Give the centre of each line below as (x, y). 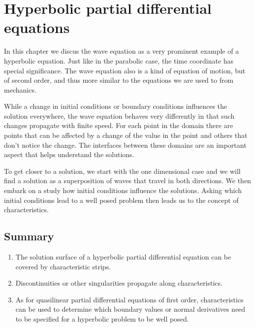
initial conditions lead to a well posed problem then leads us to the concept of (121, 200)
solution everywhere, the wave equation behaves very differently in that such (119, 115)
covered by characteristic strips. (63, 266)
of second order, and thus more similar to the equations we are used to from (119, 80)
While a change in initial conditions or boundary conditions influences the (116, 106)
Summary (29, 236)
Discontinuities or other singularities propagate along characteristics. (119, 283)
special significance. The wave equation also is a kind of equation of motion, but (125, 70)
